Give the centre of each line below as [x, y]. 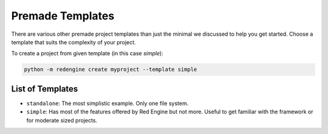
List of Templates [45, 89]
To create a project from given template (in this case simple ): [87, 53]
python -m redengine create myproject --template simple [111, 69]
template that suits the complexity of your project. [73, 42]
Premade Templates [63, 16]
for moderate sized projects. [62, 120]
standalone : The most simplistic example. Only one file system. [108, 103]
